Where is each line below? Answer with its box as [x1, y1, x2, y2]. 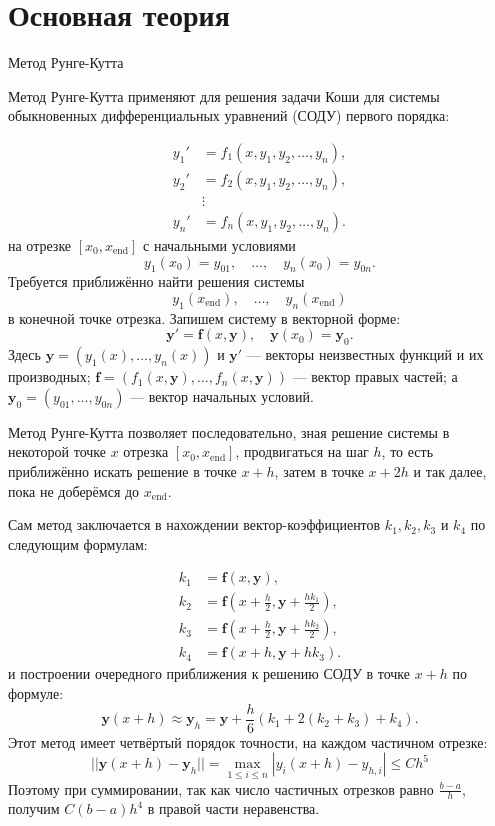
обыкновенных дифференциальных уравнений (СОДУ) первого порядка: [8, 105, 450, 126]
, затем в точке [274, 460, 364, 481]
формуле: [8, 683, 64, 704]
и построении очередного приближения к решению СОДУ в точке [8, 663, 411, 684]
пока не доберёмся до [8, 480, 140, 501]
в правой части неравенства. [147, 798, 320, 819]
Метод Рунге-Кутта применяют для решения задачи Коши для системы [8, 85, 440, 106]
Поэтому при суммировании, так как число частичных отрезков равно [8, 778, 434, 799]
